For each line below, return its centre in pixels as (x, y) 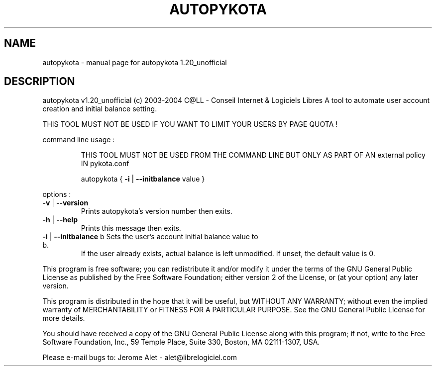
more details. (64, 318)
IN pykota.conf (105, 164)
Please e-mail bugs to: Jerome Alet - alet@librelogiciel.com (140, 358)
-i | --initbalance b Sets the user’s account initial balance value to (150, 237)
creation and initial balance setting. (100, 109)
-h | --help (60, 220)
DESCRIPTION (40, 82)
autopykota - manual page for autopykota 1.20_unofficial (135, 62)
